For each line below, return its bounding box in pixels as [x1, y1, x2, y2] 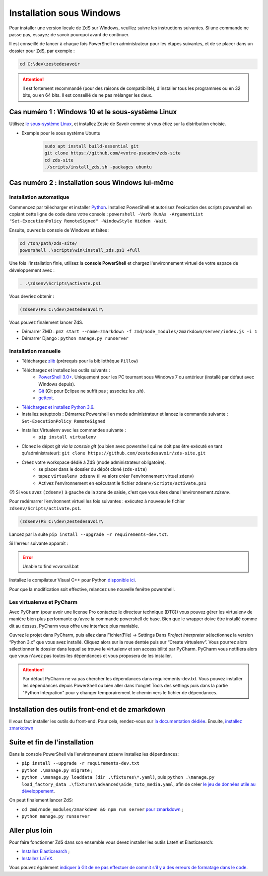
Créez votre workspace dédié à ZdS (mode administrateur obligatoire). [21, 459, 166, 465]
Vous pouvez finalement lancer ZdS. [9, 319, 84, 325]
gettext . [38, 395, 55, 401]
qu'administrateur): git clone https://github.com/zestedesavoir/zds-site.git [21, 450, 206, 456]
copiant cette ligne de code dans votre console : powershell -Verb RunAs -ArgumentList [9, 211, 203, 217]
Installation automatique [9, 194, 69, 201]
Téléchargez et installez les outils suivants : [21, 367, 110, 373]
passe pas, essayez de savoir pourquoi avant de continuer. [9, 31, 130, 37]
